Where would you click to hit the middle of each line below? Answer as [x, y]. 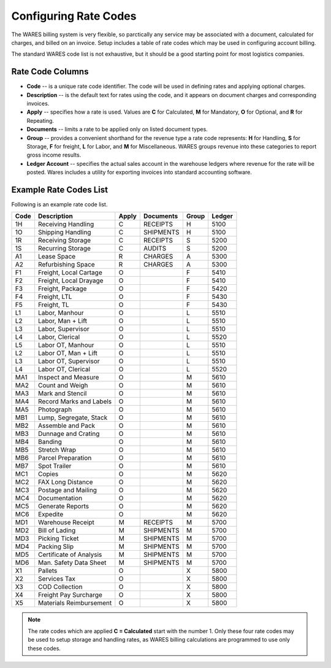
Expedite [51, 515]
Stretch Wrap [57, 450]
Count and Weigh [63, 386]
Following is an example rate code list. [59, 204]
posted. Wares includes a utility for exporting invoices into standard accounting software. [139, 173]
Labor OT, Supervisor [69, 361]
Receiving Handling [66, 224]
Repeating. [40, 120]
